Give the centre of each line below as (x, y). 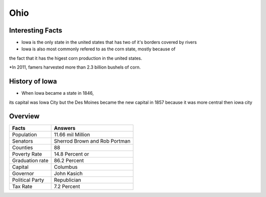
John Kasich (68, 174)
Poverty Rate (27, 154)
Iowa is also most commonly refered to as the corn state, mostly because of (99, 49)
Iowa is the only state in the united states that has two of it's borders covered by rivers (109, 42)
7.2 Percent (67, 187)
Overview (24, 116)
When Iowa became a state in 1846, (58, 93)
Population (24, 135)
